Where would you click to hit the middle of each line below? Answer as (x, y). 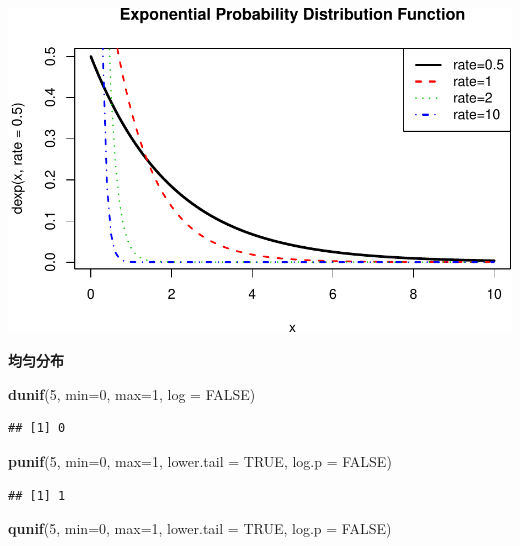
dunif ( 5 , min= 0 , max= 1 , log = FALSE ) (132, 393)
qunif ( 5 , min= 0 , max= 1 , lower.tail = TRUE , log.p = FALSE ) (200, 528)
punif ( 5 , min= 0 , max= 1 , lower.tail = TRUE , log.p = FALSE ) (200, 460)
